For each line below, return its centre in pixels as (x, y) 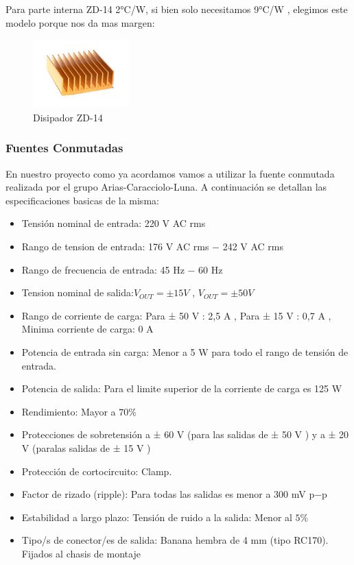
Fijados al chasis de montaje (81, 553)
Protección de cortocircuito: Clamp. (97, 471)
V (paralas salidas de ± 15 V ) (86, 447)
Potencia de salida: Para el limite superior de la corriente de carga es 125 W (182, 388)
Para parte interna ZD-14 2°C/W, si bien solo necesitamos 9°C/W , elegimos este (177, 9)
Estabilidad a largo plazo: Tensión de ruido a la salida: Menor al (157, 517)
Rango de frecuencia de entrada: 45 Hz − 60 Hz (122, 269)
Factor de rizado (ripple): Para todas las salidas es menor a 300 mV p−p (174, 494)
